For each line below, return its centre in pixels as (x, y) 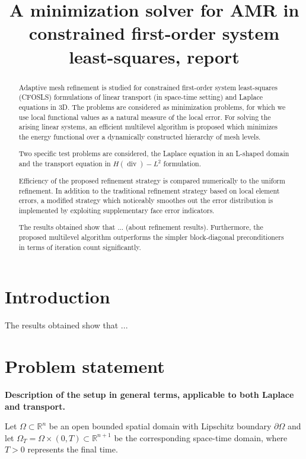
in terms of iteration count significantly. (80, 247)
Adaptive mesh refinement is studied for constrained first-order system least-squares (148, 87)
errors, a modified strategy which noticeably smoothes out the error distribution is (146, 200)
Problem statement (85, 366)
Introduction (58, 297)
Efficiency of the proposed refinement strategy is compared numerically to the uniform (152, 180)
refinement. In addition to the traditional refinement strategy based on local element (149, 190)
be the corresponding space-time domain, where (201, 437)
